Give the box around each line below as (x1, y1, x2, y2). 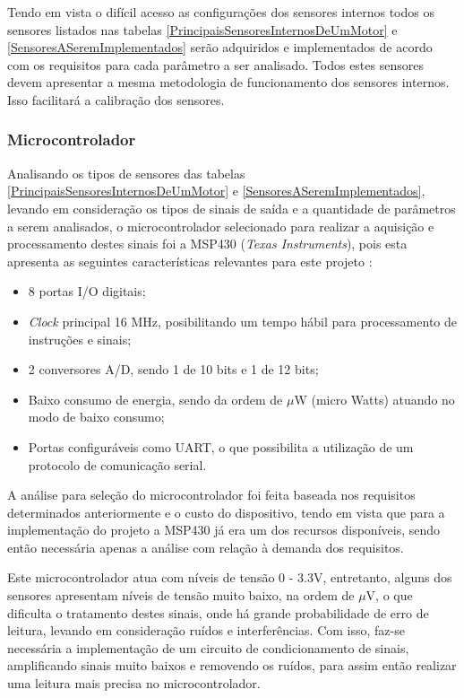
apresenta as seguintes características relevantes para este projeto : (7, 251, 373, 270)
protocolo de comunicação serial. (28, 455, 207, 474)
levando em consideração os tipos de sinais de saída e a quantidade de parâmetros (7, 198, 456, 217)
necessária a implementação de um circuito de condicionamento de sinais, (7, 638, 409, 657)
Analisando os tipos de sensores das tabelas (7, 163, 245, 182)
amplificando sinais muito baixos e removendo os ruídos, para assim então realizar (7, 656, 457, 675)
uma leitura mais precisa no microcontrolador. (7, 674, 261, 693)
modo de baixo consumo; (28, 407, 165, 426)
